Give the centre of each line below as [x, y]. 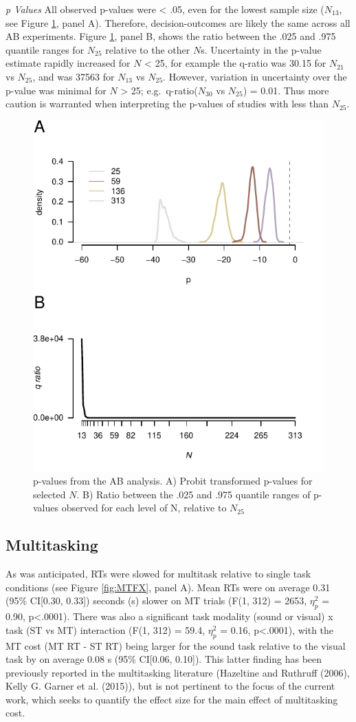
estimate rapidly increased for [68, 63]
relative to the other [148, 49]
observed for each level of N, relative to [144, 508]
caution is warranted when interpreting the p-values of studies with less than [167, 104]
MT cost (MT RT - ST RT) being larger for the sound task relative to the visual [176, 645]
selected [49, 494]
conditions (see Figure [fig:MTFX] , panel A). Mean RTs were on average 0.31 [168, 587]
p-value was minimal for [56, 90]
